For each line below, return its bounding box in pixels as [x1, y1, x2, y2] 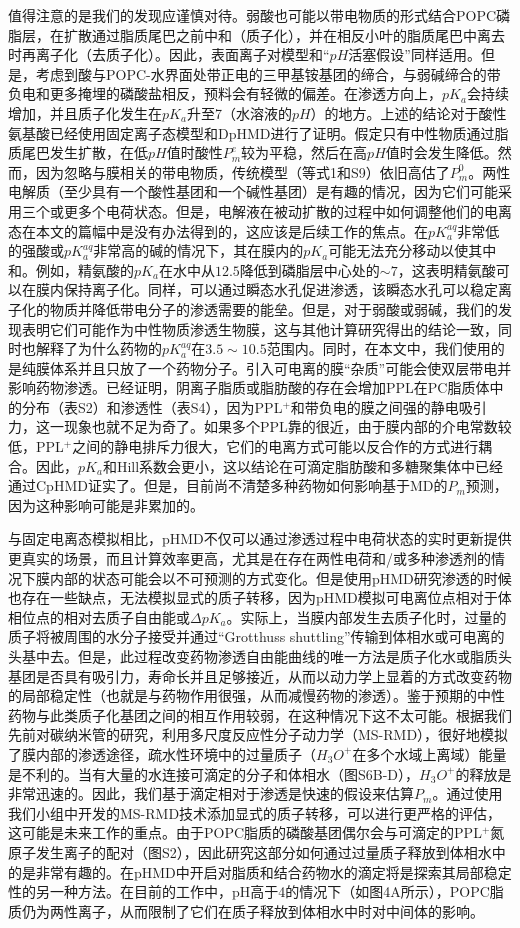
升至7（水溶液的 [186, 102, 292, 123]
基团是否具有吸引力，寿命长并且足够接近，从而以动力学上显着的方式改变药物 [8, 665, 512, 686]
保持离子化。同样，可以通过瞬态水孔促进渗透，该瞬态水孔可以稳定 [63, 279, 498, 300]
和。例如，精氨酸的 [8, 259, 134, 280]
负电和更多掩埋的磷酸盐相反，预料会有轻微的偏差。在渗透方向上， [8, 83, 442, 104]
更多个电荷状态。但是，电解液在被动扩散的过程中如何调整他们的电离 [63, 200, 512, 221]
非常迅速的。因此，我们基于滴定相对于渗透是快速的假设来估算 [8, 783, 414, 804]
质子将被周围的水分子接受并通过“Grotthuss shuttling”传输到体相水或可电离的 [8, 626, 505, 647]
